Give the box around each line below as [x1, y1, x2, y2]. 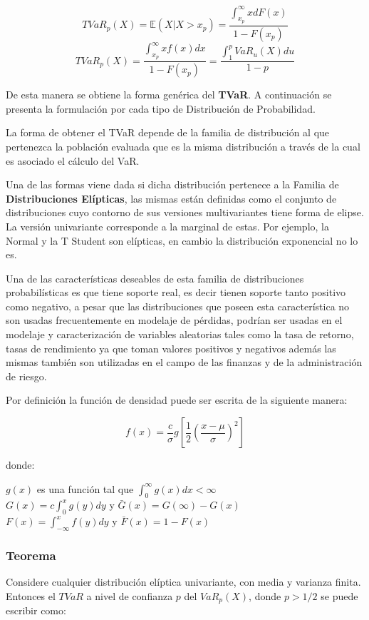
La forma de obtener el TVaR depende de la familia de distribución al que [6, 125, 330, 140]
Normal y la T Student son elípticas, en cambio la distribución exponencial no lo [6, 233, 358, 248]
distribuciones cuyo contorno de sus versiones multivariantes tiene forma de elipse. [6, 205, 364, 220]
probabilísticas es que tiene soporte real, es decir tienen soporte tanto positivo [6, 285, 346, 300]
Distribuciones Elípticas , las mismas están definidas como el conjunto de [6, 190, 337, 205]
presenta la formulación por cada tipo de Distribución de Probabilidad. [6, 101, 316, 116]
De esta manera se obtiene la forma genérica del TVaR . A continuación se [6, 87, 332, 102]
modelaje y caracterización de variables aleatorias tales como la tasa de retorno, [6, 327, 354, 342]
